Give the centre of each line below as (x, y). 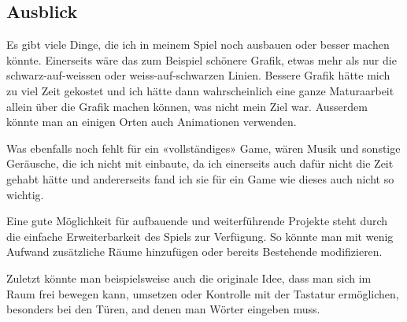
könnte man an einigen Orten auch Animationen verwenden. (152, 122)
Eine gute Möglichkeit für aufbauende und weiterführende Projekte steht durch (197, 221)
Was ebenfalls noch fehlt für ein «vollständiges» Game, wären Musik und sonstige (203, 148)
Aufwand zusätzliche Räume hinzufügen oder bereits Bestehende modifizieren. (194, 252)
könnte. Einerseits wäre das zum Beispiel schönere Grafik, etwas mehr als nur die (202, 59)
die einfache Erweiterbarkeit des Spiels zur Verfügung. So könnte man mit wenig (200, 236)
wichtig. (25, 194)
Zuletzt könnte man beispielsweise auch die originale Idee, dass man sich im (189, 278)
